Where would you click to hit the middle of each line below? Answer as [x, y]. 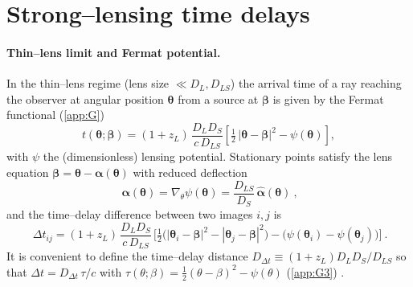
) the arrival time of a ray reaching [316, 83]
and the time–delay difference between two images [130, 214]
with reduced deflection [190, 172]
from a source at [218, 98]
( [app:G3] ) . [315, 271]
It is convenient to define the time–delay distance [127, 256]
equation [28, 172]
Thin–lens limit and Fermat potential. [114, 52]
